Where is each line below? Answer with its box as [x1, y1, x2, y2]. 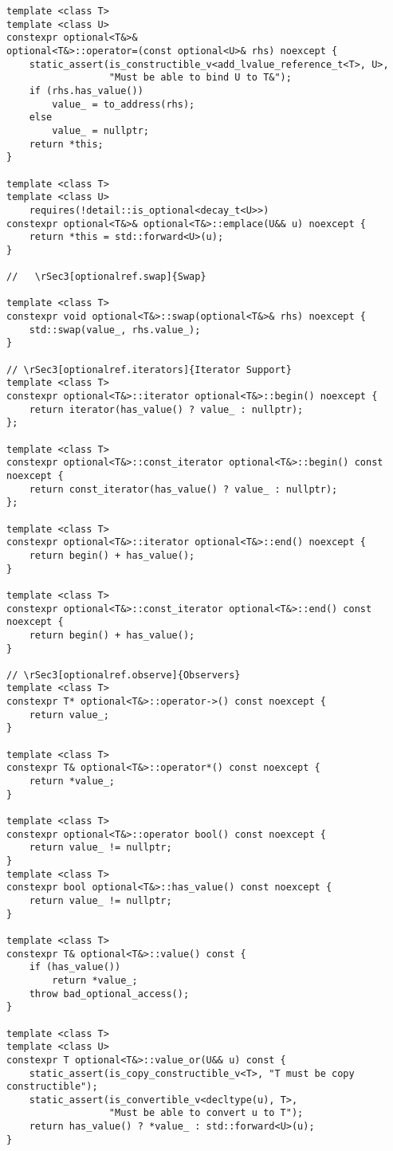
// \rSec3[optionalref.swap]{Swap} [6, 271, 206, 283]
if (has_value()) [29, 961, 121, 973]
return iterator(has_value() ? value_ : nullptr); [29, 403, 304, 415]
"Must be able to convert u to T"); [108, 1107, 304, 1119]
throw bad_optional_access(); [29, 988, 190, 1000]
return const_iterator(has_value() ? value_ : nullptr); [29, 483, 338, 495]
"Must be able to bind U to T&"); [108, 72, 292, 84]
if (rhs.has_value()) [29, 84, 143, 96]
